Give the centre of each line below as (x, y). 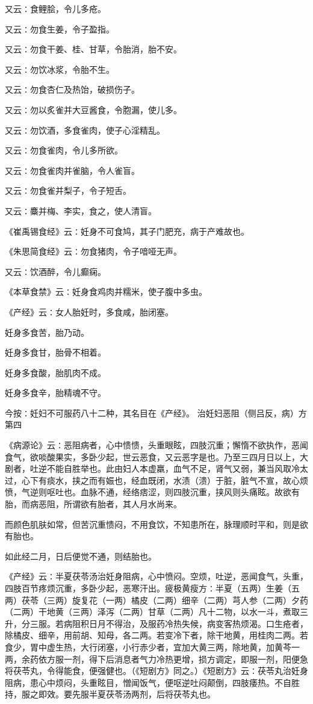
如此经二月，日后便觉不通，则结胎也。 (81, 556)
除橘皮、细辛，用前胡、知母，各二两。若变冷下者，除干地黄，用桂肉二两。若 (156, 635)
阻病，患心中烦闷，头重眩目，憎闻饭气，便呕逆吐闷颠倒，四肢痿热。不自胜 (152, 682)
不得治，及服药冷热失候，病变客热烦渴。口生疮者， (207, 623)
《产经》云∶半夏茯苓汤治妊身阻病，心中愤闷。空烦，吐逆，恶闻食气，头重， (156, 576)
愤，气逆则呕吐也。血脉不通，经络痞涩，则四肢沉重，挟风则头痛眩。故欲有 (152, 492)
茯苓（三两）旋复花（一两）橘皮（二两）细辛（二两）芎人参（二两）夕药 (165, 600)
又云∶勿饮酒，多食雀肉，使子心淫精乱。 (85, 130)
